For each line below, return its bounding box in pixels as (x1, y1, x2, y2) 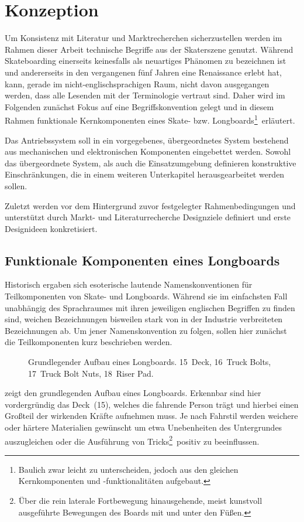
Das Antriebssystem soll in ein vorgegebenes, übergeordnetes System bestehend (5, 134, 289, 146)
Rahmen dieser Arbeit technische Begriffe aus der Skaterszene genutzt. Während (5, 43, 293, 55)
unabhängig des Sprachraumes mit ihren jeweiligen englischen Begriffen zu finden (5, 301, 295, 313)
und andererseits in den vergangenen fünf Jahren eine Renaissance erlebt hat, (5, 66, 282, 78)
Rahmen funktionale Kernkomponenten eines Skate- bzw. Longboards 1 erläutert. (5, 112, 295, 126)
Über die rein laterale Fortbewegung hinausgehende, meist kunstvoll (18, 494, 262, 507)
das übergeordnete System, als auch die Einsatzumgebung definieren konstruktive (5, 156, 296, 169)
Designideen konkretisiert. (5, 222, 98, 234)
